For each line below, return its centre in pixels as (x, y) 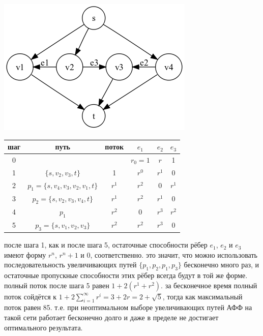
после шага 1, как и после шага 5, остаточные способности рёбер (106, 245)
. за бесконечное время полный (209, 285)
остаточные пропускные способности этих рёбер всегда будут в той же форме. (126, 275)
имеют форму (25, 254)
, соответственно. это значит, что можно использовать (174, 254)
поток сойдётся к (31, 296)
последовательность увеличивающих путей (70, 265)
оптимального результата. (43, 327)
